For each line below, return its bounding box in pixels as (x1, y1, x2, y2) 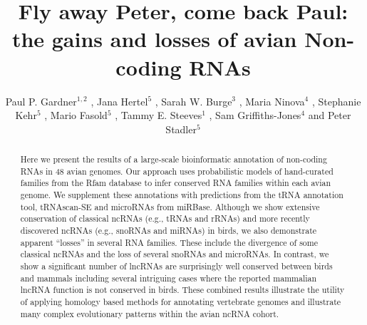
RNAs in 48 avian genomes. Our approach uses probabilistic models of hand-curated (20, 165, 334, 177)
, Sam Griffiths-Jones (209, 108, 301, 123)
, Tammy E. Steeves (115, 108, 202, 123)
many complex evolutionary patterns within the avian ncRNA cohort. (20, 307, 279, 319)
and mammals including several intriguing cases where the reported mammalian (20, 272, 317, 284)
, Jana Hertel (91, 93, 148, 108)
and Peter (308, 108, 351, 123)
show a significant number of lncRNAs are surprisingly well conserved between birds (20, 259, 333, 272)
